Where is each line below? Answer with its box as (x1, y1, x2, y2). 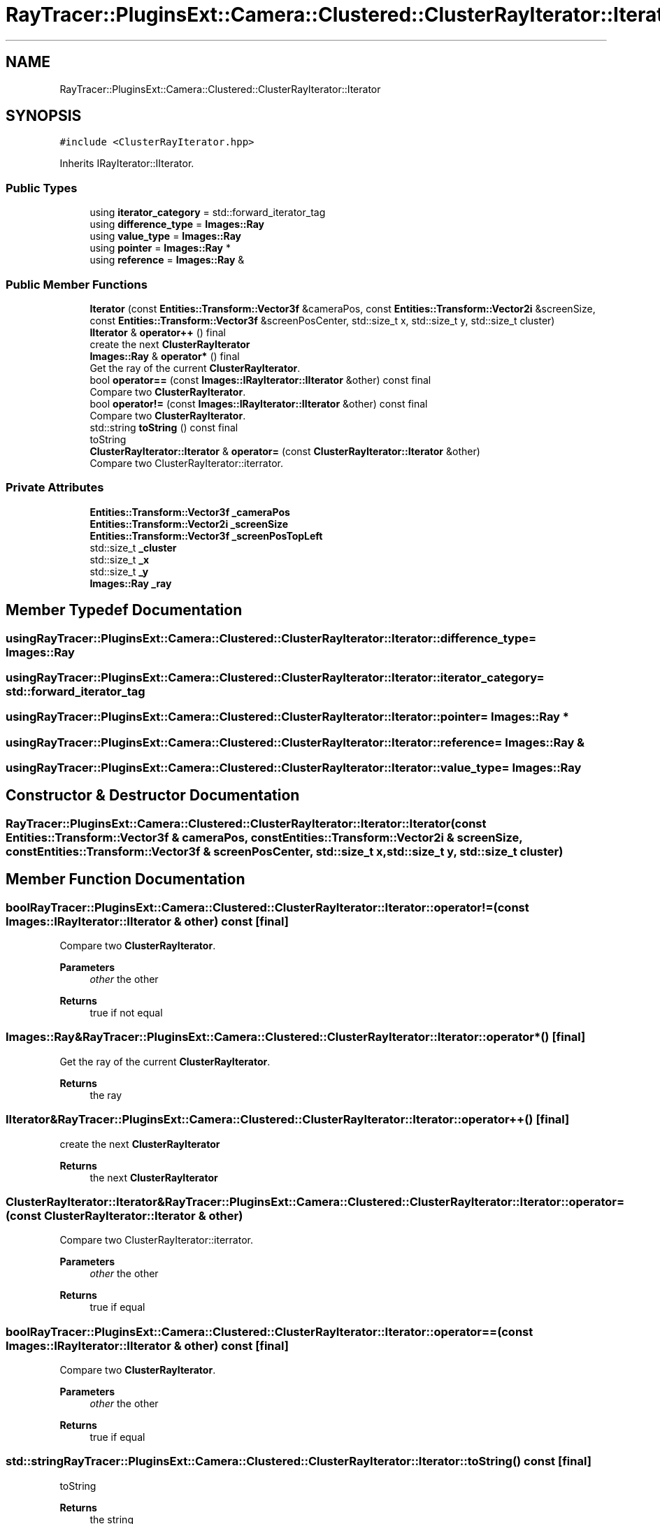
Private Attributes (6, 480, 104, 495)
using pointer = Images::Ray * (89, 242, 231, 254)
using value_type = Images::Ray (89, 230, 241, 243)
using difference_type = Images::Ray (89, 218, 264, 231)
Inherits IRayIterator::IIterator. (59, 157, 194, 170)
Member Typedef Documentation (6, 601, 243, 619)
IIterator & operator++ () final (89, 326, 226, 338)
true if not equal (89, 1007, 163, 1019)
